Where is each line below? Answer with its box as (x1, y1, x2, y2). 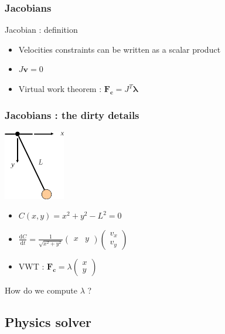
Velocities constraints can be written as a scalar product (18, 43, 221, 55)
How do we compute (5, 284, 78, 296)
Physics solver (5, 312, 91, 330)
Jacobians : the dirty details (5, 107, 139, 122)
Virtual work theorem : (18, 83, 102, 94)
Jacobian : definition (5, 23, 78, 36)
